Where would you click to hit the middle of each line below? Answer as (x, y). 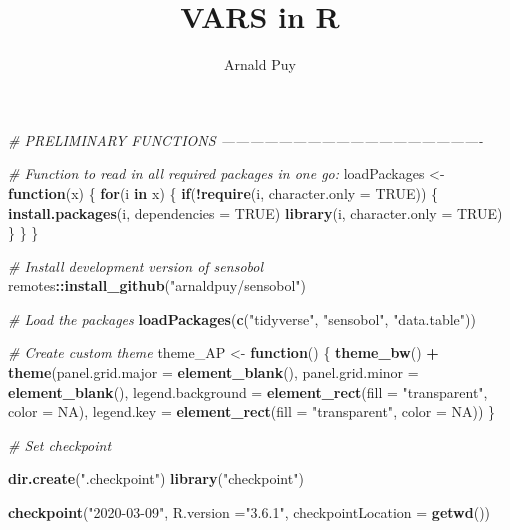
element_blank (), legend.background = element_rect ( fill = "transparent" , (248, 391)
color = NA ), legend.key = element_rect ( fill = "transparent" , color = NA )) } (252, 411)
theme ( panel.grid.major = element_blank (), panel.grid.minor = (213, 372)
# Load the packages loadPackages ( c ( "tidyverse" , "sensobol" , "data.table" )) (242, 318)
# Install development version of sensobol (135, 265)
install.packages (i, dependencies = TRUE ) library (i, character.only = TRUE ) (255, 212)
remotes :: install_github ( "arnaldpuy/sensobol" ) (157, 285)
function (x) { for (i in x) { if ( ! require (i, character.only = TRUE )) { (223, 192)
